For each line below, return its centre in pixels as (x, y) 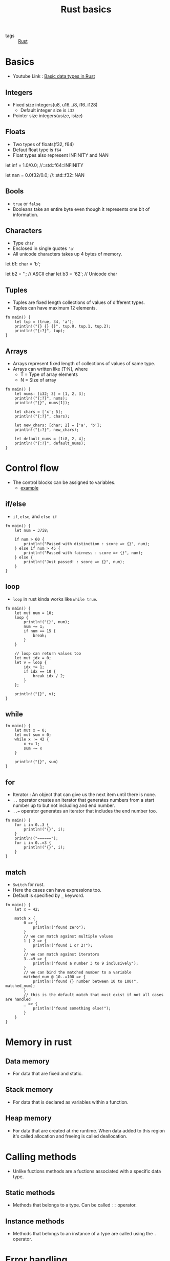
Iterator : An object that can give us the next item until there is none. (84, 795)
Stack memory (29, 1089)
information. (25, 214)
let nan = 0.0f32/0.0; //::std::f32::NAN (45, 175)
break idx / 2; (49, 676)
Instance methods (35, 1221)
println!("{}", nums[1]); (42, 403)
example (29, 488)
